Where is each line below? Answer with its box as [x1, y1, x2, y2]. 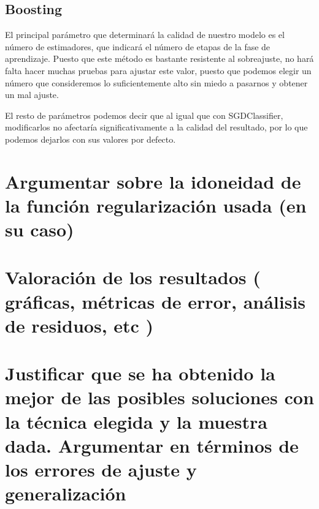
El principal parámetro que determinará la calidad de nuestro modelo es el [5, 28, 285, 41]
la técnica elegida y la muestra [5, 409, 267, 434]
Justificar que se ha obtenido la [5, 361, 275, 386]
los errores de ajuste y [5, 456, 197, 481]
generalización [5, 481, 126, 506]
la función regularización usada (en [5, 192, 307, 217]
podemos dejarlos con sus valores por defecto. [5, 132, 176, 145]
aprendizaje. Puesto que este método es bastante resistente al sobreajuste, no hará [5, 52, 314, 65]
